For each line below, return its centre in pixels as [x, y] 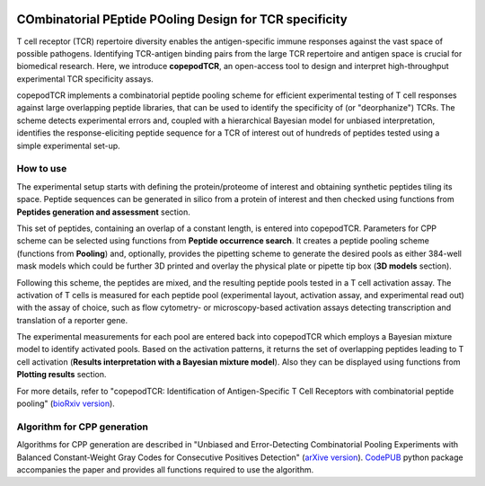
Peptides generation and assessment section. [103, 212]
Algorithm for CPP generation [82, 427]
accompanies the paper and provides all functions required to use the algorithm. [165, 469]
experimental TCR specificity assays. [85, 79]
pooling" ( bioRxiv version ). [66, 403]
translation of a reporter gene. [72, 320]
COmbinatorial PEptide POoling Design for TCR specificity [182, 19]
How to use [42, 169]
